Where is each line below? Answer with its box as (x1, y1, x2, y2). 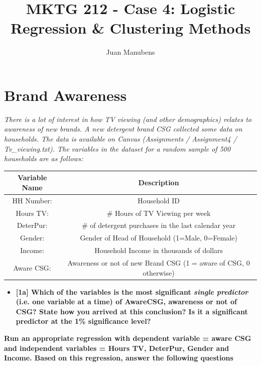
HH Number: (12, 195, 52, 205)
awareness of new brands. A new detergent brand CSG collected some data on (4, 124, 242, 134)
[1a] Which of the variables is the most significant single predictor (16, 286, 248, 297)
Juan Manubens (106, 47, 155, 57)
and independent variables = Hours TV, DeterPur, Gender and (4, 342, 229, 353)
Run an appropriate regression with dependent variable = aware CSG (4, 333, 251, 343)
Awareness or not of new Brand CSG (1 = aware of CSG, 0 (67, 257, 250, 268)
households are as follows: (4, 153, 83, 164)
